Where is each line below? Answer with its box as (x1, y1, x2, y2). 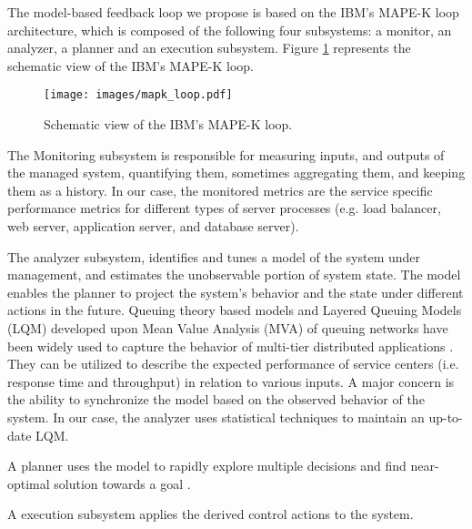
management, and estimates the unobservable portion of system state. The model (7, 265, 461, 284)
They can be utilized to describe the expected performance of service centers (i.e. (7, 354, 459, 373)
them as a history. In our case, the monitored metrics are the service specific (7, 180, 433, 199)
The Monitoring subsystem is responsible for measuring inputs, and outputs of (7, 145, 445, 164)
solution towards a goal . (54, 473, 191, 493)
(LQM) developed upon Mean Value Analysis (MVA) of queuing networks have (7, 318, 448, 337)
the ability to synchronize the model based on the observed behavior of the (7, 390, 425, 409)
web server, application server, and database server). (7, 217, 299, 235)
